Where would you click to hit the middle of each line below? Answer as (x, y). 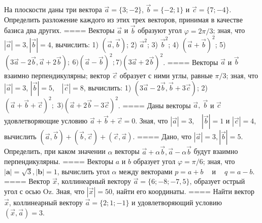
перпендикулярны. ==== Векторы (59, 161)
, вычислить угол (83, 171)
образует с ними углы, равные (166, 75)
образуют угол (160, 30)
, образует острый (217, 181)
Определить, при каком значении (55, 151)
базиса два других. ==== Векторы (59, 30)
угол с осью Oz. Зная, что (44, 191)
